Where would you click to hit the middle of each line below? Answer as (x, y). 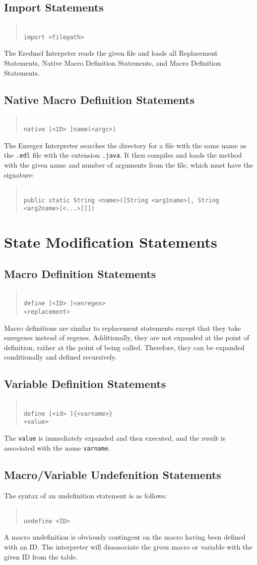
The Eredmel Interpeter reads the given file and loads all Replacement (111, 53)
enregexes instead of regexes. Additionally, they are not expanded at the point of (127, 337)
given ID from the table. (41, 556)
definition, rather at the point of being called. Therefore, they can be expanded (124, 347)
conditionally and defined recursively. (60, 357)
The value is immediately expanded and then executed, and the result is (115, 438)
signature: (19, 174)
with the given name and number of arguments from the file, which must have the (129, 164)
